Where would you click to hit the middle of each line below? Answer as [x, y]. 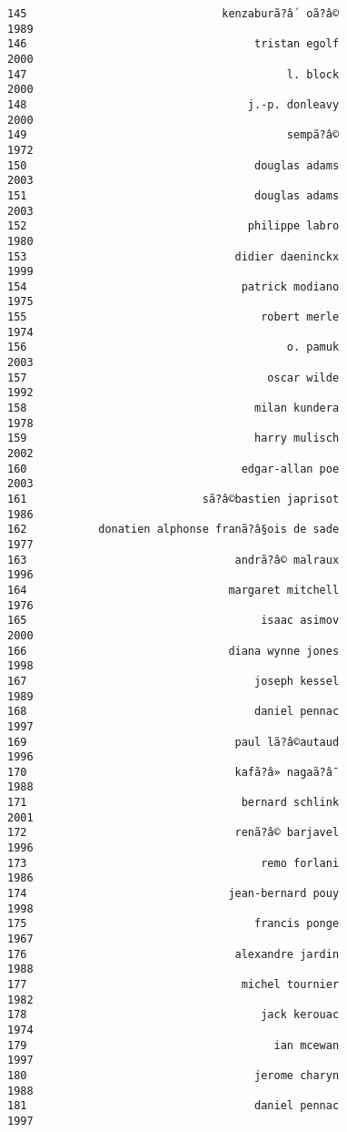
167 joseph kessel [173, 681]
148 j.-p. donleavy [173, 104]
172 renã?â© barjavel [173, 833]
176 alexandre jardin [173, 954]
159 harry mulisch [173, 439]
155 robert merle [173, 317]
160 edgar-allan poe [173, 469]
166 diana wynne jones [173, 651]
